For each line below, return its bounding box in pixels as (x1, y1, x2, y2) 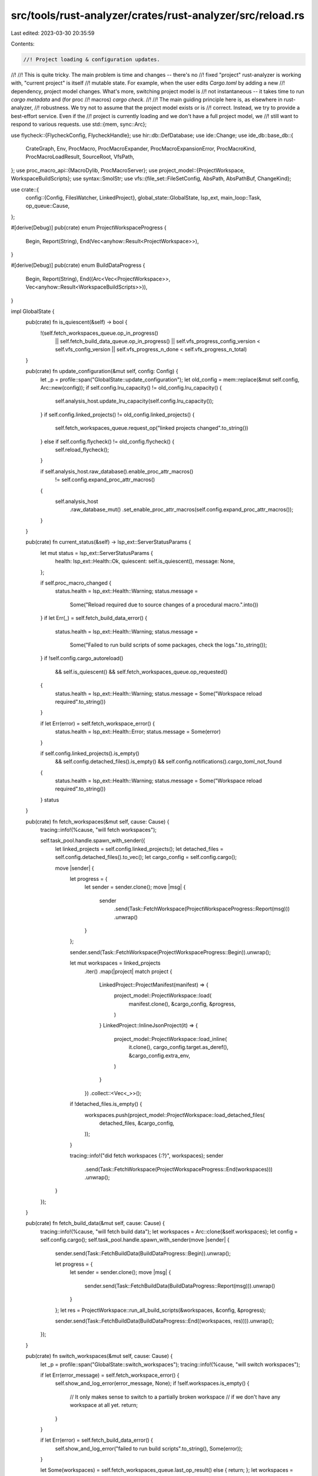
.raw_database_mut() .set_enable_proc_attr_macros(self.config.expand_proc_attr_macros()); (69, 506, 294, 513)
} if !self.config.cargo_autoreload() (40, 655, 124, 662)
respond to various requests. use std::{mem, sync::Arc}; (11, 121, 147, 128)
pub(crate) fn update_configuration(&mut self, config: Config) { (25, 368, 178, 375)
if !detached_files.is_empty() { (69, 1101, 143, 1108)
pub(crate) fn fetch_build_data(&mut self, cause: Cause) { (25, 1220, 165, 1227)
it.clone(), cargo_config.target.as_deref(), (128, 1044, 229, 1051)
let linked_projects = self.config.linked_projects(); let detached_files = (55, 845, 224, 853)
